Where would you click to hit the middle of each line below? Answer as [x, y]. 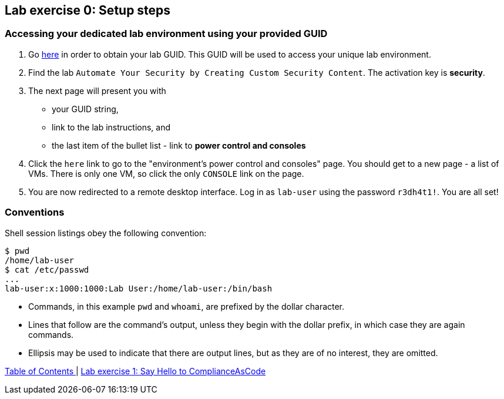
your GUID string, [85, 109]
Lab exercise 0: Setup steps [88, 10]
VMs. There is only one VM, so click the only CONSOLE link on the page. [166, 173]
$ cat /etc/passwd [47, 269]
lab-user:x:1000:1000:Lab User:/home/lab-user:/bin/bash [139, 288]
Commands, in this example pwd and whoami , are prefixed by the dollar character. [187, 306]
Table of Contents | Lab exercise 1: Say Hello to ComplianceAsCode [135, 371]
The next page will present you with [97, 90]
